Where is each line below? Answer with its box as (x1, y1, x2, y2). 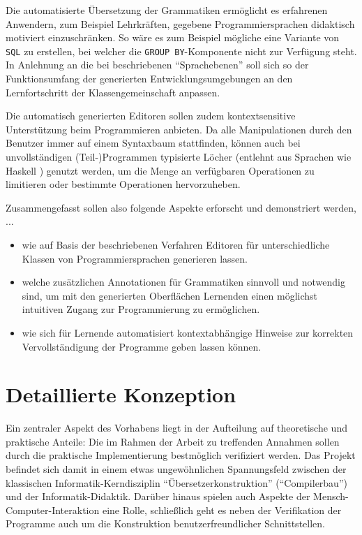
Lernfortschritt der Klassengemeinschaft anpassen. (6, 85, 220, 99)
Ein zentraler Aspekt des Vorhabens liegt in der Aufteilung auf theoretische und (6, 420, 347, 435)
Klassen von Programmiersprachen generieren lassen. (22, 251, 248, 265)
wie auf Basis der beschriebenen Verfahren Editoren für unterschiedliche (22, 237, 330, 251)
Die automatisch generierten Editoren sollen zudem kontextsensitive (6, 108, 296, 123)
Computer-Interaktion (6, 502, 100, 517)
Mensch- (313, 489, 349, 504)
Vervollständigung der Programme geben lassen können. (22, 339, 262, 353)
